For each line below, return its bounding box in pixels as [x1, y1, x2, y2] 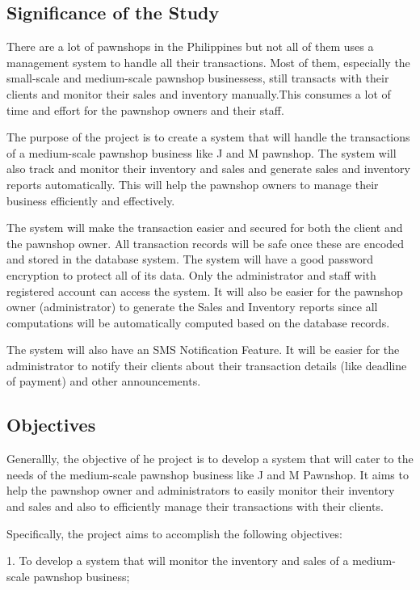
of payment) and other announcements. [6, 373, 201, 390]
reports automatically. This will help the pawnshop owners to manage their [6, 175, 379, 192]
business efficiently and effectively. [6, 192, 175, 209]
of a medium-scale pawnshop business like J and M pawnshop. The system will [6, 144, 397, 161]
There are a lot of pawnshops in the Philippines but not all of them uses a [6, 38, 374, 55]
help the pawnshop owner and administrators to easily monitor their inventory [6, 482, 395, 499]
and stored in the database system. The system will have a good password [6, 251, 374, 268]
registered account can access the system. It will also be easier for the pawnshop [6, 282, 403, 299]
